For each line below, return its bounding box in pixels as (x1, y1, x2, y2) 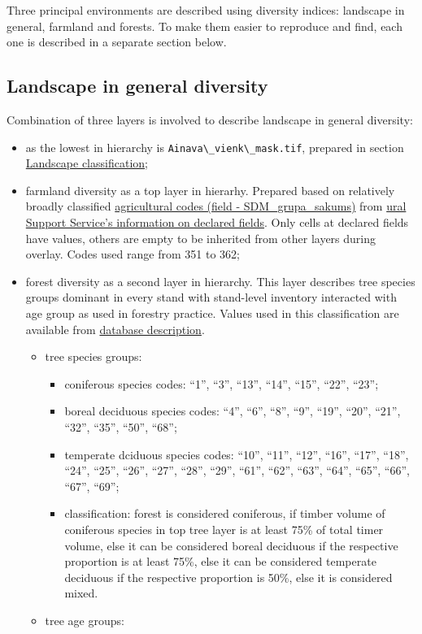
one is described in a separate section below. (7, 33, 227, 50)
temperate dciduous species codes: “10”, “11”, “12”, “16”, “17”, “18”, (64, 445, 409, 462)
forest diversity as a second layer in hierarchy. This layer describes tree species (25, 272, 415, 289)
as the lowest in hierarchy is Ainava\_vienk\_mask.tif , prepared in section (25, 138, 404, 155)
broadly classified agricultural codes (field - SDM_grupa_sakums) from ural (25, 198, 407, 215)
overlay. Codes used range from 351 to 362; (25, 245, 240, 263)
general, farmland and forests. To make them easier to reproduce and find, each (7, 17, 402, 34)
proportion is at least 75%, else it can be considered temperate (64, 553, 376, 570)
